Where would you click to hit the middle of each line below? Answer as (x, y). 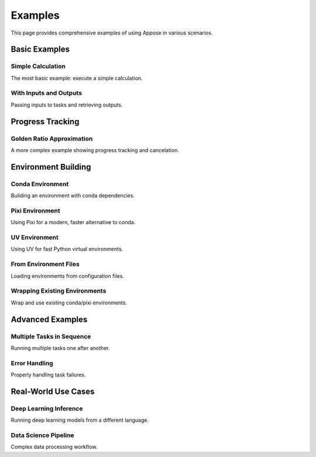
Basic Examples (40, 49)
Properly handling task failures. (48, 375)
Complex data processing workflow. (54, 447)
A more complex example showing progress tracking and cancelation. (95, 150)
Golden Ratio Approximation (52, 139)
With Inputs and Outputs (46, 93)
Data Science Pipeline (42, 435)
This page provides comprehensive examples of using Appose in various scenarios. (112, 33)
